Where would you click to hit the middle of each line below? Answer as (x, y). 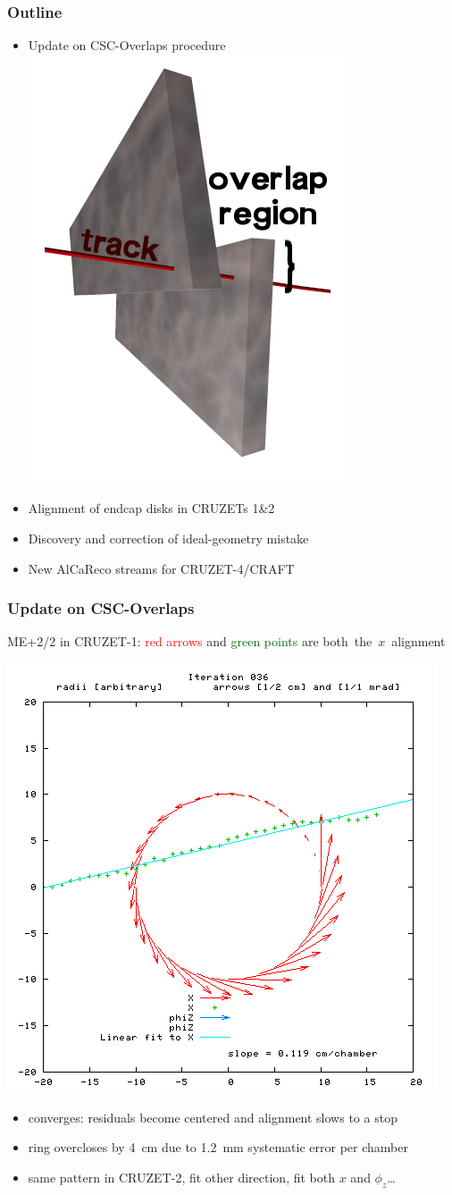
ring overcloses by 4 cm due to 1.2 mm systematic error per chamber (218, 1147)
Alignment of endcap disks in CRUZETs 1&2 (151, 508)
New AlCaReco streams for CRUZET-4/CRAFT (161, 568)
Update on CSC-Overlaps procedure (127, 45)
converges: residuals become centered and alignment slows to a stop (213, 1117)
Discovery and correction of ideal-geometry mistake (168, 538)
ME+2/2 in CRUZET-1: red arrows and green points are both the (190, 641)
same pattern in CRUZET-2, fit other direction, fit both (182, 1177)
